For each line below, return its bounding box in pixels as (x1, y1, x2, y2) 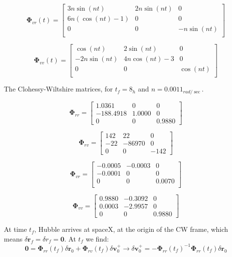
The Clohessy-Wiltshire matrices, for (4, 84, 113, 94)
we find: (85, 233, 109, 243)
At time (4, 224, 27, 234)
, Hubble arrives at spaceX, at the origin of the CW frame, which (34, 224, 228, 234)
